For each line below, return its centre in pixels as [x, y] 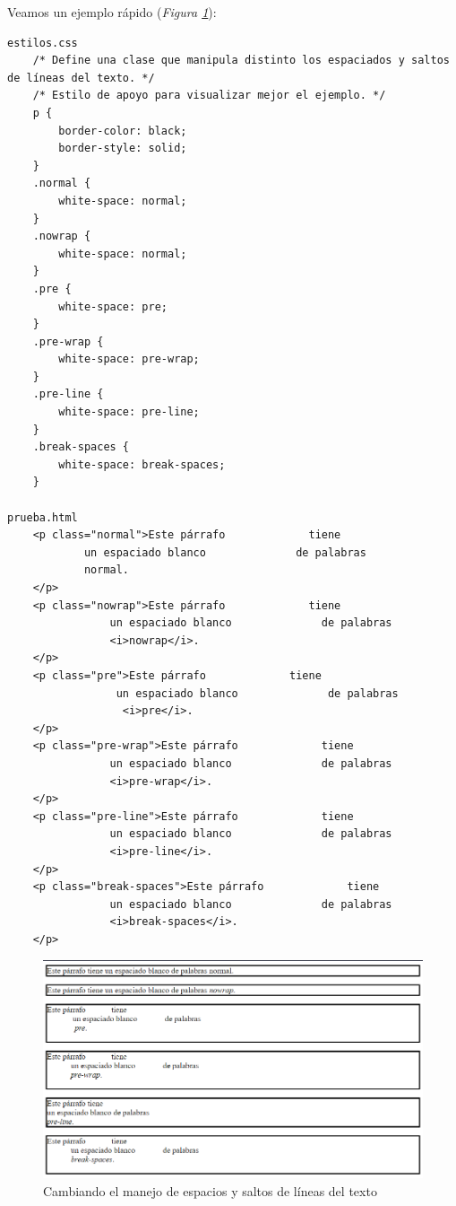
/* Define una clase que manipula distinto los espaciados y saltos [241, 61]
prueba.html [43, 517]
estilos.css [43, 43]
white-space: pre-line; [129, 412]
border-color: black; [123, 131]
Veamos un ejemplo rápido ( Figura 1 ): [112, 12]
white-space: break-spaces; [142, 464]
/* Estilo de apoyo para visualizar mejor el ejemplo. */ [209, 96]
